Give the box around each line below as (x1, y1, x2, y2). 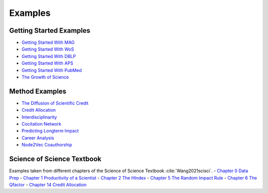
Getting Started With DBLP (21, 53, 76, 59)
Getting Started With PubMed (21, 67, 82, 73)
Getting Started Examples (9, 26, 90, 35)
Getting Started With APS (21, 60, 73, 66)
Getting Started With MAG (21, 40, 75, 46)
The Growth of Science (21, 74, 69, 80)
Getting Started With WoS (21, 46, 74, 52)
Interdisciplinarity (21, 114, 57, 120)
